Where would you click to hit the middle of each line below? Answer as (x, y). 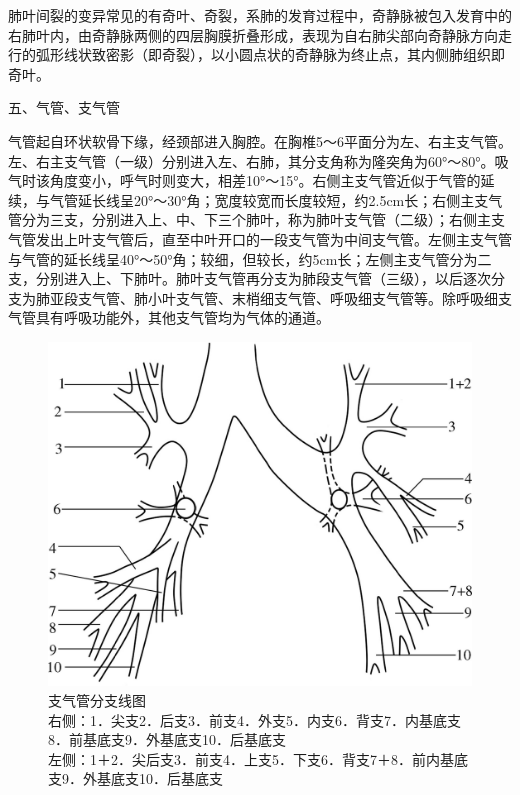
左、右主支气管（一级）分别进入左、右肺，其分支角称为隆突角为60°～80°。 (251, 160)
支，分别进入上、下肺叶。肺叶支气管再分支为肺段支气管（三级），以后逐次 (249, 278)
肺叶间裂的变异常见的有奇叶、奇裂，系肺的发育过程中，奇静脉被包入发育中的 (260, 15)
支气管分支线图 (97, 700)
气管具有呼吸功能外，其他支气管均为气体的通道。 (169, 317)
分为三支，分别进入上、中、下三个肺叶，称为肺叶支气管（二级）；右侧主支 (263, 219)
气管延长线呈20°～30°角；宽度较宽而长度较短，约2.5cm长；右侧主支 (269, 199)
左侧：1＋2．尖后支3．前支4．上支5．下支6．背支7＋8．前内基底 (258, 758)
